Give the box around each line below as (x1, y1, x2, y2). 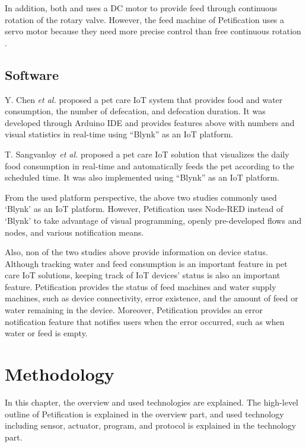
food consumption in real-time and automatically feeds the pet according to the (5, 159, 294, 172)
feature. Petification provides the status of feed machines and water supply (5, 280, 276, 292)
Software (5, 65, 59, 83)
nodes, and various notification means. (5, 226, 144, 238)
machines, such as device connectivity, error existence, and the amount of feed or (5, 292, 298, 304)
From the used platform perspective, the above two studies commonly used (5, 191, 277, 203)
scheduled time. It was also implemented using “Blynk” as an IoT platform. (5, 171, 279, 184)
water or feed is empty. (5, 327, 88, 339)
